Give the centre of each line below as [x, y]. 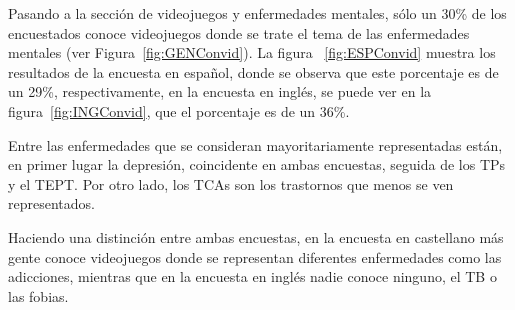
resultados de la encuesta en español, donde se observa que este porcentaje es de [253, 71]
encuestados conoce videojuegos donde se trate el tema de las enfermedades [239, 32]
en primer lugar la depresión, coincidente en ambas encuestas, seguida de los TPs [257, 164]
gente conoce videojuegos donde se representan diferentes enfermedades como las [255, 256]
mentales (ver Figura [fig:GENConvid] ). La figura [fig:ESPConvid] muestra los [252, 52]
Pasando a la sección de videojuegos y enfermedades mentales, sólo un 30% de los [257, 13]
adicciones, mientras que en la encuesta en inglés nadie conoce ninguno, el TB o [252, 276]
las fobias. [38, 295]
